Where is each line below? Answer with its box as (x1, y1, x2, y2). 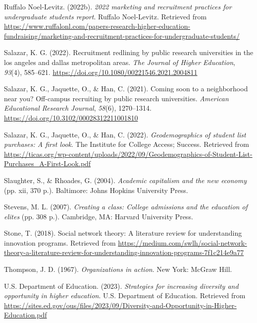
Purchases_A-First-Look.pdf (4, 158, 91, 169)
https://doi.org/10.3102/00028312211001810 (4, 112, 138, 123)
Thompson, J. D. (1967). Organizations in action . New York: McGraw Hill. (4, 264, 232, 274)
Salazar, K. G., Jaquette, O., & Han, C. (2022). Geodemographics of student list (4, 129, 246, 139)
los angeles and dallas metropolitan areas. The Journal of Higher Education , (4, 57, 235, 67)
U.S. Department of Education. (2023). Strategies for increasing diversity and (4, 280, 239, 291)
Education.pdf (4, 310, 47, 320)
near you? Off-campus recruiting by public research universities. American (4, 93, 229, 103)
